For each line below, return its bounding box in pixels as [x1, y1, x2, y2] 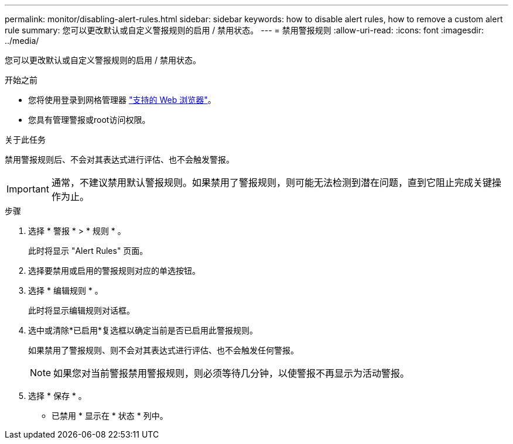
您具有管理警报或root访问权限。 [28, 115, 151, 125]
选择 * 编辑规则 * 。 [28, 285, 103, 295]
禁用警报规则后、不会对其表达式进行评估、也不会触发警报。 [5, 154, 234, 164]
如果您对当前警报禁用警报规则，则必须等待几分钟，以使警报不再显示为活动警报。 [53, 367, 410, 379]
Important [6, 183, 49, 195]
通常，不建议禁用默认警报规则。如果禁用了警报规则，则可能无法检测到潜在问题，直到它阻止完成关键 [51, 177, 492, 188]
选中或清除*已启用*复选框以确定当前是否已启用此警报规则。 [28, 325, 258, 335]
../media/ [5, 36, 39, 46]
